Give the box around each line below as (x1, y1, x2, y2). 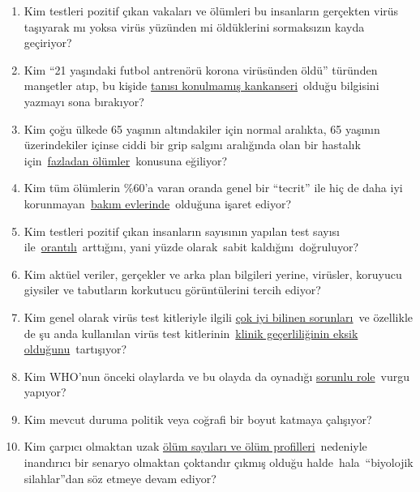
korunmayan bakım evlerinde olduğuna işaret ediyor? (24, 195, 292, 212)
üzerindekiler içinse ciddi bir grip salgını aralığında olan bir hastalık (24, 136, 361, 153)
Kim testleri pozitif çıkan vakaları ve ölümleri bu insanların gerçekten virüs (24, 2, 399, 19)
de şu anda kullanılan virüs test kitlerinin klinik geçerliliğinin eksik (24, 324, 358, 341)
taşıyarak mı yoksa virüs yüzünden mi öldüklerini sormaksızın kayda (24, 18, 365, 35)
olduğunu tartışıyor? (24, 340, 126, 357)
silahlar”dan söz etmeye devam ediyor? (24, 469, 216, 486)
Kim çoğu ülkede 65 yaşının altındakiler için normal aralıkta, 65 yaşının (24, 120, 380, 137)
